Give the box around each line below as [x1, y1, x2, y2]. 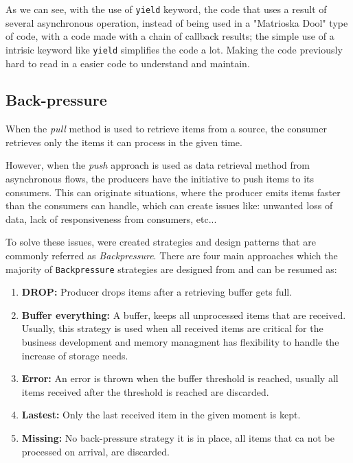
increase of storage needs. [21, 348, 128, 362]
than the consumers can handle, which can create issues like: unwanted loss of [5, 198, 333, 213]
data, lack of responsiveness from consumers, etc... [5, 211, 217, 226]
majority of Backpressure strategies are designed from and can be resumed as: [5, 261, 337, 276]
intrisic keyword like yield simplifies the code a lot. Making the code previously [5, 42, 343, 56]
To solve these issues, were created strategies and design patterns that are [5, 235, 316, 249]
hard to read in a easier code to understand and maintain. [5, 56, 250, 70]
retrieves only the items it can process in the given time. [5, 134, 242, 149]
